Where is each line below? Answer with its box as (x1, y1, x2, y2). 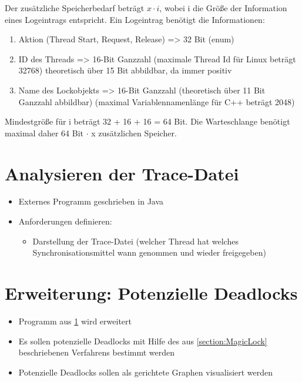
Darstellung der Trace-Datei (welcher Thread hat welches (32, 234, 239, 247)
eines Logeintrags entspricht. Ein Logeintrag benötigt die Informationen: (5, 13, 265, 25)
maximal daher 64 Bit (5, 126, 84, 139)
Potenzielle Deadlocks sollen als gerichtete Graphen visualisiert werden (18, 366, 273, 378)
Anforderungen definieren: (18, 215, 112, 227)
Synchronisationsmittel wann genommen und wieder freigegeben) (32, 246, 266, 259)
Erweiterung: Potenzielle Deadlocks (5, 281, 298, 305)
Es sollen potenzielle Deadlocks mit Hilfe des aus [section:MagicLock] (18, 334, 267, 347)
